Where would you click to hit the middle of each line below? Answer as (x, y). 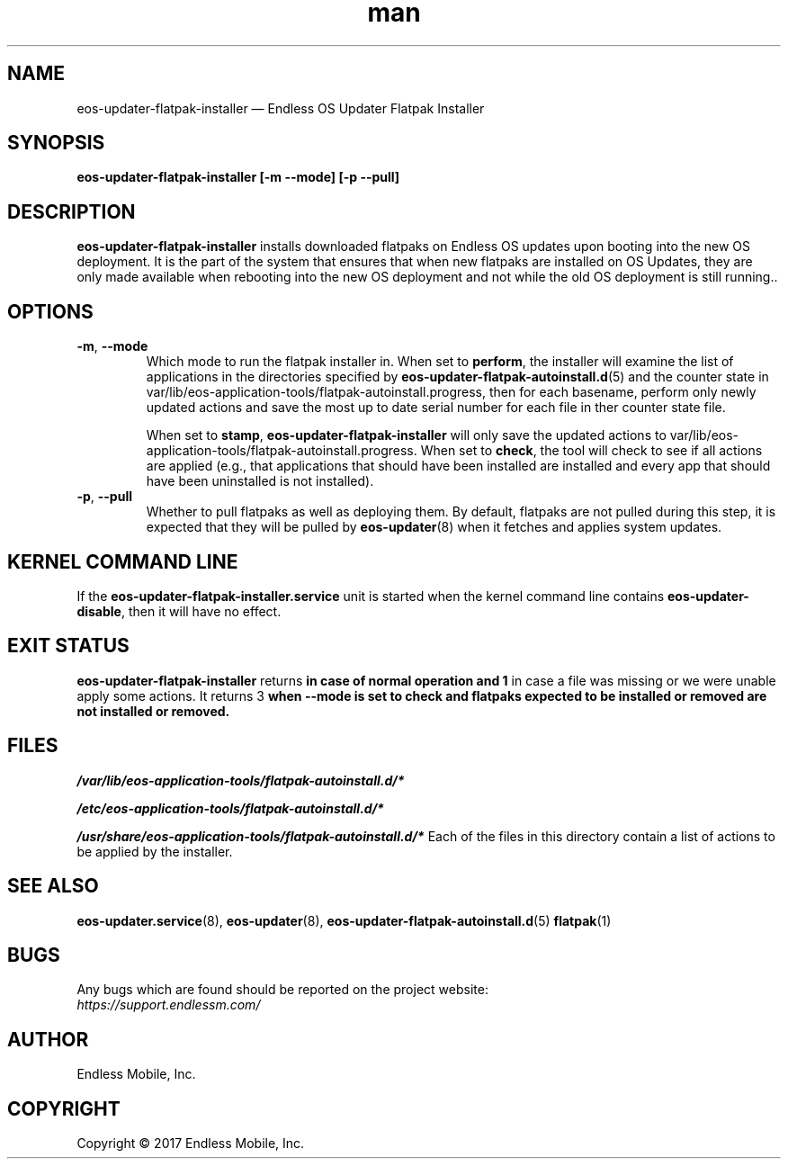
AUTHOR (48, 1039)
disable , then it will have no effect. (179, 611)
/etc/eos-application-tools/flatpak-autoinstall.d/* (230, 808)
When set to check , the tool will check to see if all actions (591, 451)
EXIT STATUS (68, 646)
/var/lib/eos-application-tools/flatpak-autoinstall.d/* (241, 780)
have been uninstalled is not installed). (260, 481)
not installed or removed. (153, 711)
